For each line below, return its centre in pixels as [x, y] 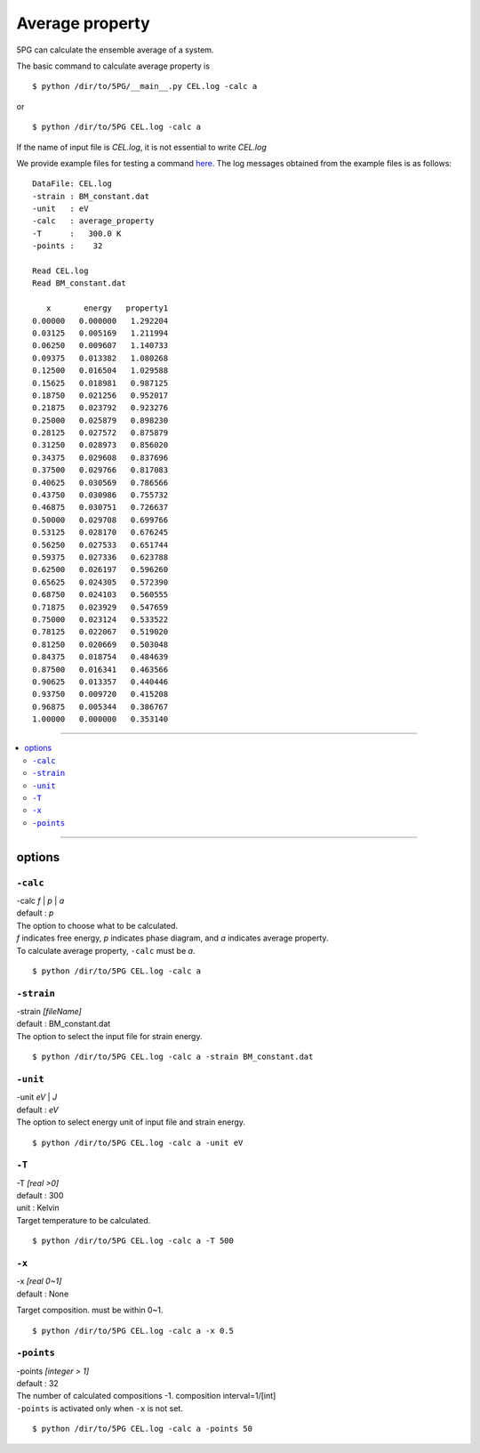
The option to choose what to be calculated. [97, 925]
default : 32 [38, 1384]
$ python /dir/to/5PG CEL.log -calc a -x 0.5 [133, 1331]
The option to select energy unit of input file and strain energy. [131, 1122]
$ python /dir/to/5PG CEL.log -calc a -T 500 [133, 1241]
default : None [43, 1294]
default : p [35, 913]
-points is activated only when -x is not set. [100, 1408]
